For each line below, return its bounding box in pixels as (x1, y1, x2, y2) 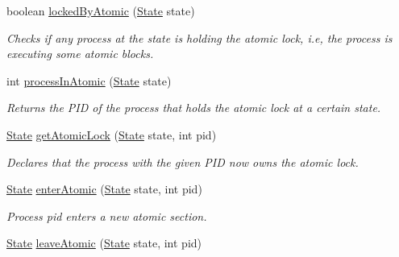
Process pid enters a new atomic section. (6, 207, 207, 224)
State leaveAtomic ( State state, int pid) (6, 234, 202, 251)
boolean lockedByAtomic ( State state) (6, 2, 195, 19)
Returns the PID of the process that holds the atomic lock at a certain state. (6, 99, 381, 116)
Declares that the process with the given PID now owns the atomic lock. (6, 153, 359, 170)
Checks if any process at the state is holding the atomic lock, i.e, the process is (6, 29, 393, 46)
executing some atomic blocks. (6, 45, 154, 62)
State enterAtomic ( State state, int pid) (6, 180, 202, 197)
